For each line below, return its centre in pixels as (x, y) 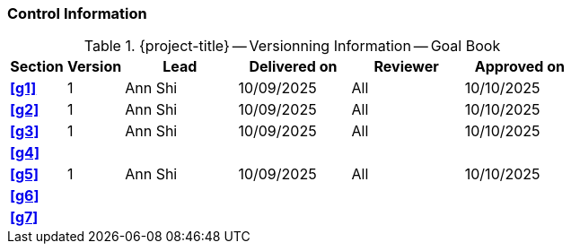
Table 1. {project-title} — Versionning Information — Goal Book (292, 46)
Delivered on (293, 67)
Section (37, 67)
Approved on (519, 67)
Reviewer (406, 67)
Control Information (77, 13)
